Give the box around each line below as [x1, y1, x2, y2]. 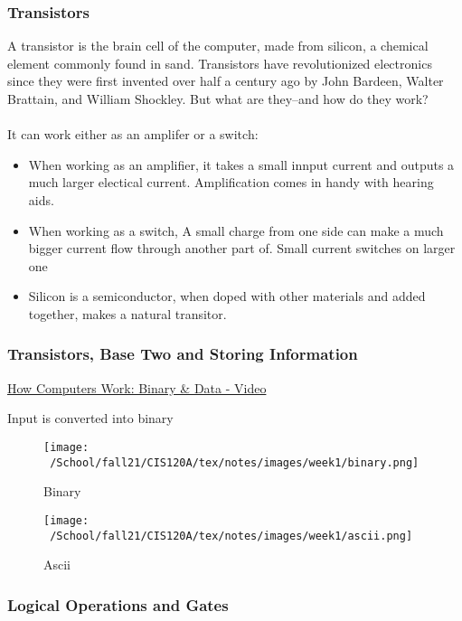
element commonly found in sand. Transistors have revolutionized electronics [7, 53, 432, 72]
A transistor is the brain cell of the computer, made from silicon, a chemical [7, 36, 429, 55]
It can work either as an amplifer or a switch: [7, 125, 259, 144]
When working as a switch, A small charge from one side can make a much [28, 221, 444, 240]
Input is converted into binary [7, 409, 174, 428]
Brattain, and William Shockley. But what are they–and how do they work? [7, 89, 429, 108]
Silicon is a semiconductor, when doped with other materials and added [28, 287, 426, 306]
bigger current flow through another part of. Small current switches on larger [28, 239, 456, 258]
